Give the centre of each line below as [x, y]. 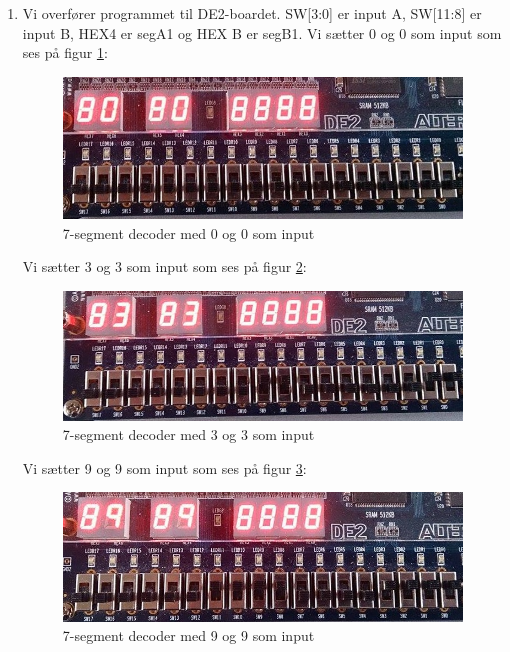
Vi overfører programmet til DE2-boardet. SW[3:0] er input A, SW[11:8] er [252, 13]
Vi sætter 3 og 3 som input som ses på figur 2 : [164, 266]
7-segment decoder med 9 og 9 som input [188, 635]
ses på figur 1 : [65, 52]
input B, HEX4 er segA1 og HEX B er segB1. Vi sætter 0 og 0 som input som [262, 32]
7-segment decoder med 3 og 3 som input [188, 434]
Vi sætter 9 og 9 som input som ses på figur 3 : [164, 467]
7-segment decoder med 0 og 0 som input [188, 232]
